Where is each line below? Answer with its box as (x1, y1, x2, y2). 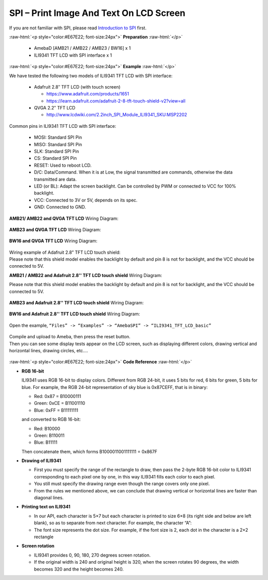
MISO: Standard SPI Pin (34, 141, 82, 147)
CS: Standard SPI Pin (34, 155, 77, 161)
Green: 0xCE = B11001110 (34, 400, 85, 406)
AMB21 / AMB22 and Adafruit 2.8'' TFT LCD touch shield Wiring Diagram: (9, 272, 162, 278)
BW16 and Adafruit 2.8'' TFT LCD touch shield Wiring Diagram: (9, 311, 140, 317)
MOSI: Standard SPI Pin (34, 134, 82, 140)
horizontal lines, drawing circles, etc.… (9, 348, 88, 353)
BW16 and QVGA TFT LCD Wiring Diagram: (9, 238, 98, 244)
